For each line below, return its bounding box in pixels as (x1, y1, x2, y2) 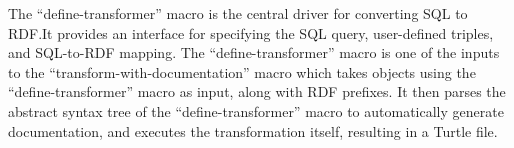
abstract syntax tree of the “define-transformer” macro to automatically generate (8, 100, 504, 121)
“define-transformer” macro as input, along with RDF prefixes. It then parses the (8, 81, 506, 102)
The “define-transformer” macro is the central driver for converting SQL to (8, 3, 468, 23)
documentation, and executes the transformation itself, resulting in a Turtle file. (8, 120, 498, 141)
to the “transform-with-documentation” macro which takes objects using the (8, 61, 476, 82)
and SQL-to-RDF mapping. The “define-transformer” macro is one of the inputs (8, 42, 500, 63)
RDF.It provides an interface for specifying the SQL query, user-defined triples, (8, 22, 494, 43)
